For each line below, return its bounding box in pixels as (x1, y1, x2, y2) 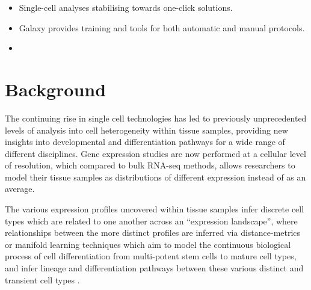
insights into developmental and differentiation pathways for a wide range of (5, 135, 285, 148)
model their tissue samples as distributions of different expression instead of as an (5, 170, 306, 183)
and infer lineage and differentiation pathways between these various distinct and (5, 262, 304, 274)
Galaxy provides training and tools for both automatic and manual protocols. (19, 21, 305, 34)
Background (5, 76, 106, 101)
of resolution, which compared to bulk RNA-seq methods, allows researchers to (5, 159, 295, 171)
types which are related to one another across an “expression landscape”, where (5, 214, 298, 227)
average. (5, 182, 35, 195)
